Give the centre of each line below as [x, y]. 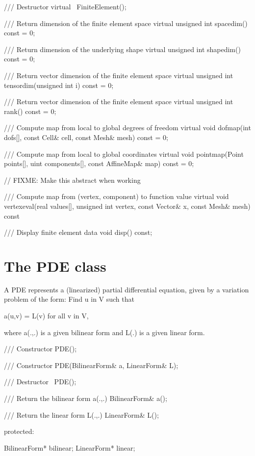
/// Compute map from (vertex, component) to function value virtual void [116, 196]
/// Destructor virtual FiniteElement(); [65, 6]
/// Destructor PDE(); [40, 382]
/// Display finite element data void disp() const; [78, 232]
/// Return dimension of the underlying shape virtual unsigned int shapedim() [122, 49]
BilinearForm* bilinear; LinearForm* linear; [70, 447]
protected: [19, 431]
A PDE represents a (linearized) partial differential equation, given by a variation [127, 289]
